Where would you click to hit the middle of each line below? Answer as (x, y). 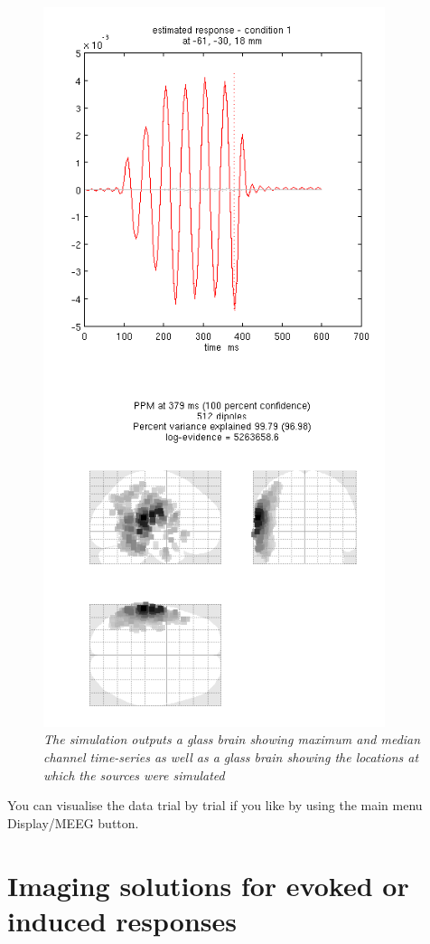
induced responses (122, 920)
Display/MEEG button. (73, 822)
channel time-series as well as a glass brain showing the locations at (231, 756)
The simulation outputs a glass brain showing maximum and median (232, 739)
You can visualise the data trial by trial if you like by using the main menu (215, 805)
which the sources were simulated (134, 774)
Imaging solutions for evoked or (208, 885)
